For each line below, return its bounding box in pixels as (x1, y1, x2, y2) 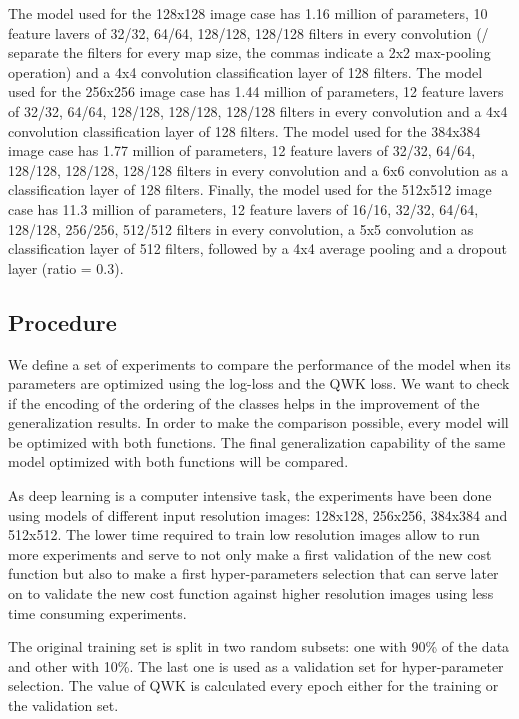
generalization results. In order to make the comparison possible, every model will (8, 412, 509, 433)
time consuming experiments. (8, 602, 187, 623)
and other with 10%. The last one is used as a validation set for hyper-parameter (8, 655, 504, 676)
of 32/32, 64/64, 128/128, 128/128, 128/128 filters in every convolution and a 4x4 (8, 100, 508, 121)
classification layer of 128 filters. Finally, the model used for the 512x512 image (8, 179, 492, 200)
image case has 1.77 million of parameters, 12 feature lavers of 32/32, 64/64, (8, 140, 476, 161)
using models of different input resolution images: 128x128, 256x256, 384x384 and (8, 504, 508, 525)
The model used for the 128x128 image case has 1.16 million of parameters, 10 (8, 3, 488, 23)
